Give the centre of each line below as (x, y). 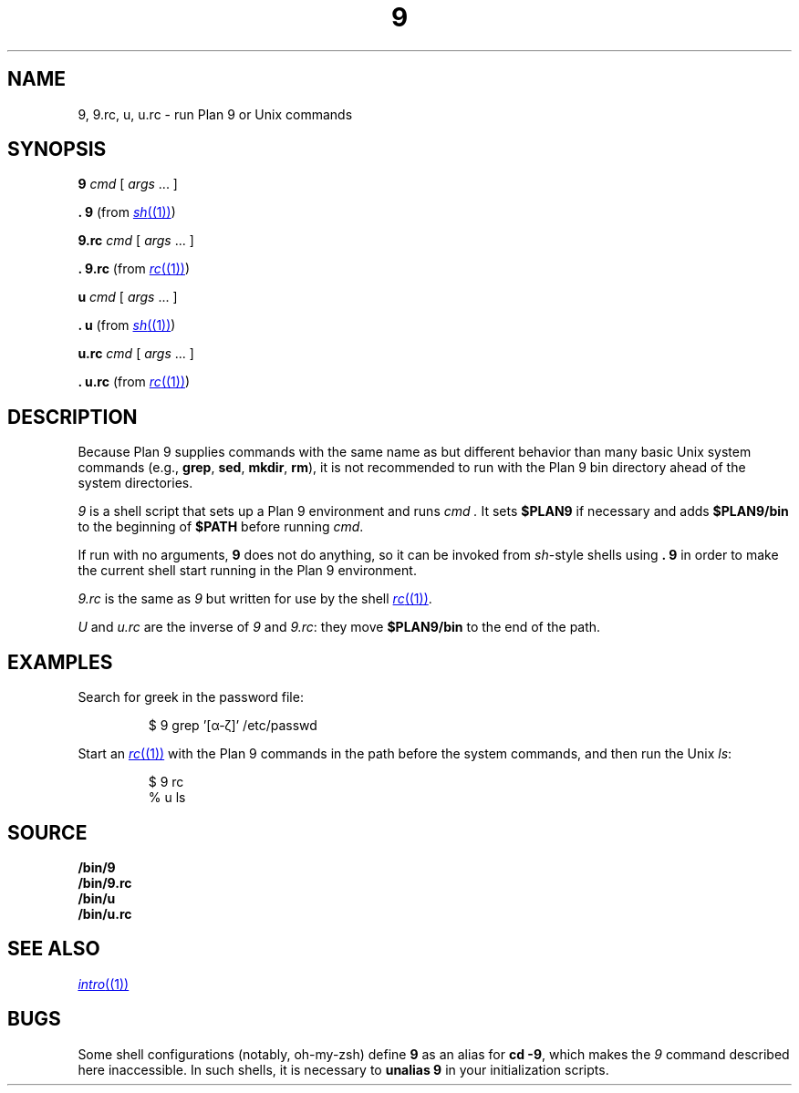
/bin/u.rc (105, 913)
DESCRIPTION (73, 417)
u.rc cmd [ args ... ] (136, 354)
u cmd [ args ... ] (128, 297)
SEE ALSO (54, 949)
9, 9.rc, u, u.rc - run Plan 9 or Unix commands (215, 114)
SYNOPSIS (57, 150)
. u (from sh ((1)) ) (127, 325)
